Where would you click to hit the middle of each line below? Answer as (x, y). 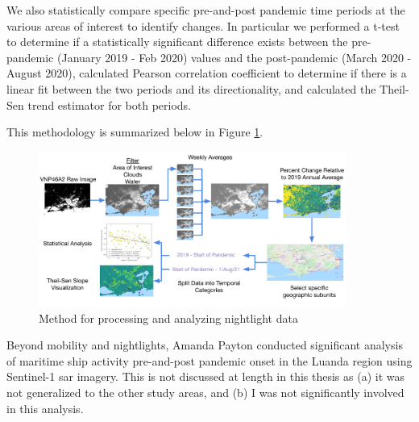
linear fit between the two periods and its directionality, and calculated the (191, 88)
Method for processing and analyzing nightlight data (168, 318)
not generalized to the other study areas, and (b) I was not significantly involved (205, 392)
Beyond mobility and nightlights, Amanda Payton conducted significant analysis (205, 345)
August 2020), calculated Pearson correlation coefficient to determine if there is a (207, 73)
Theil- (394, 88)
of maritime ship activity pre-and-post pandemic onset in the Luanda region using (209, 360)
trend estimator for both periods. (110, 104)
